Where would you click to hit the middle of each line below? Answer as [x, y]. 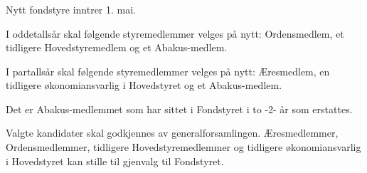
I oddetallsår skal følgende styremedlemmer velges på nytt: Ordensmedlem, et [175, 33]
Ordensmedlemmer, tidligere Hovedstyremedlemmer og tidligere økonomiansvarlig [183, 147]
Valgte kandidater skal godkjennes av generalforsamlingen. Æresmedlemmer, [172, 133]
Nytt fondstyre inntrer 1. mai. [71, 9]
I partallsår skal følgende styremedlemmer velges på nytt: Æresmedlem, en [168, 71]
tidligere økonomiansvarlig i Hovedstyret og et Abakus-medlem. [144, 85]
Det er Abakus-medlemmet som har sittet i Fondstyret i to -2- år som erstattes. [179, 109]
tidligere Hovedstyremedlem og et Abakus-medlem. [117, 47]
